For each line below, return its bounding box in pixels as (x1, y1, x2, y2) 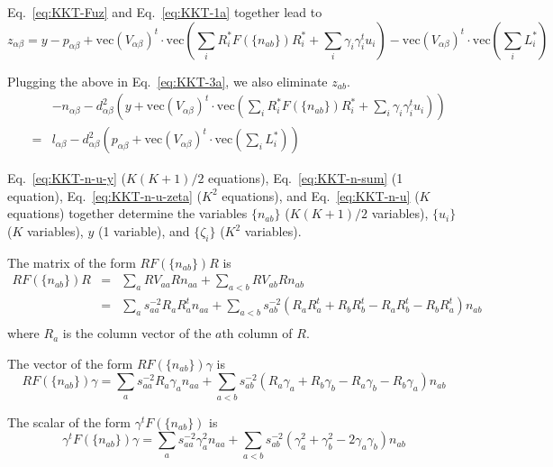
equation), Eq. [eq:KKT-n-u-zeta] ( (7, 186, 203, 205)
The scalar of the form (7, 412, 131, 431)
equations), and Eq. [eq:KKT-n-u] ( (222, 186, 420, 205)
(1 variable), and (97, 222, 190, 241)
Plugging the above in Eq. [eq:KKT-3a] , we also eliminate (7, 71, 328, 90)
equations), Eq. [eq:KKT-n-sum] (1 (208, 169, 403, 188)
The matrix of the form (7, 252, 136, 271)
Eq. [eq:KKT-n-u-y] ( (7, 169, 127, 188)
